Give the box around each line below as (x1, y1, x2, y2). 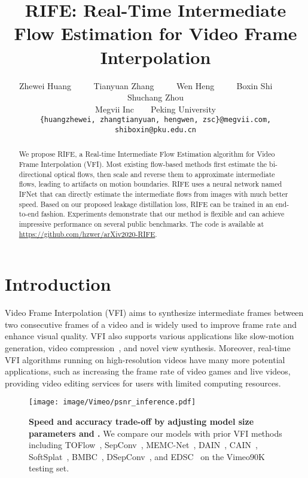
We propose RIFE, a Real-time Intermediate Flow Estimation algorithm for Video (19, 149, 275, 159)
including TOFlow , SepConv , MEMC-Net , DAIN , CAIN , (29, 439, 258, 451)
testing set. (29, 462, 69, 474)
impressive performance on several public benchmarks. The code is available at (19, 218, 264, 229)
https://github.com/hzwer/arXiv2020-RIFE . (19, 229, 157, 239)
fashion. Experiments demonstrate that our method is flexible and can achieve (41, 209, 285, 219)
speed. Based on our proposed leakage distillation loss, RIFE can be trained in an (19, 199, 273, 209)
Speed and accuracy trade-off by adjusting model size (29, 415, 254, 428)
